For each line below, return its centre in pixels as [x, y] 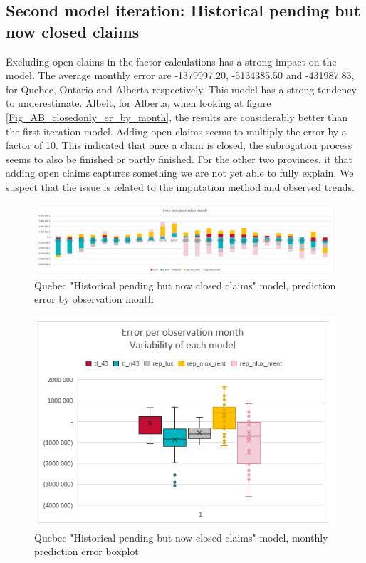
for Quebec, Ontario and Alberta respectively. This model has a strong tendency [181, 89]
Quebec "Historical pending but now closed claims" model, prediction [185, 285]
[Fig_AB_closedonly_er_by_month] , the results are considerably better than [177, 117]
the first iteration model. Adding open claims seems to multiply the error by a [176, 131]
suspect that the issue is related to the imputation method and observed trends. [180, 186]
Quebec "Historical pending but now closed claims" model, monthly [181, 537]
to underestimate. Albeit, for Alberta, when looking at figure [138, 103]
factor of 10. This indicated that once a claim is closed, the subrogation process [179, 145]
